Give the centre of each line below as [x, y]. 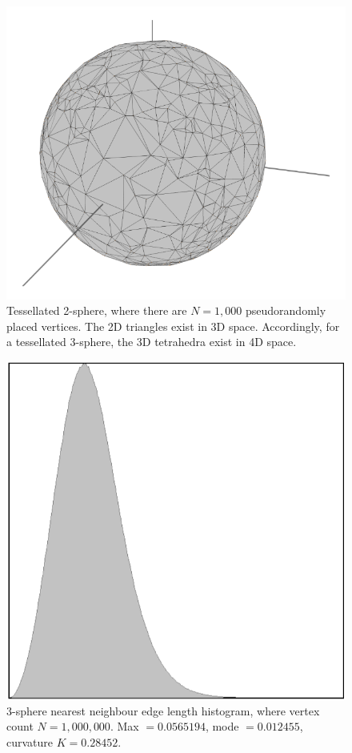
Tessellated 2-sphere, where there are [97, 310]
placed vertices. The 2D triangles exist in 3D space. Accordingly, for [173, 326]
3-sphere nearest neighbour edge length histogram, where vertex [163, 710]
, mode [222, 726]
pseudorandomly [286, 310]
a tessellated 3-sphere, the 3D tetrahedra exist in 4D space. [152, 342]
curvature [30, 741]
